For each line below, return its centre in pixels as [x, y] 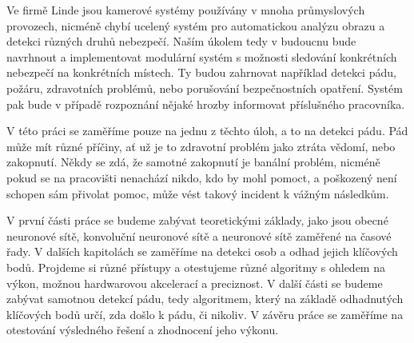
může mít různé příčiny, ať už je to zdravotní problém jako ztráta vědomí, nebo [201, 146]
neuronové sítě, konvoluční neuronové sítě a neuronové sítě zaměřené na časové [199, 235]
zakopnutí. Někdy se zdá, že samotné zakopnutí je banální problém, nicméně [193, 162]
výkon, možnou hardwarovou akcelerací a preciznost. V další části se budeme [195, 283]
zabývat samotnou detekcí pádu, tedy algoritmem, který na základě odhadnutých [205, 299]
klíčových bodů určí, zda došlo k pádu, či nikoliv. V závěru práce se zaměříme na [205, 314]
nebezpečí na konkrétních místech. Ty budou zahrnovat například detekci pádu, [201, 72]
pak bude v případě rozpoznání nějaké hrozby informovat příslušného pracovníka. [206, 104]
